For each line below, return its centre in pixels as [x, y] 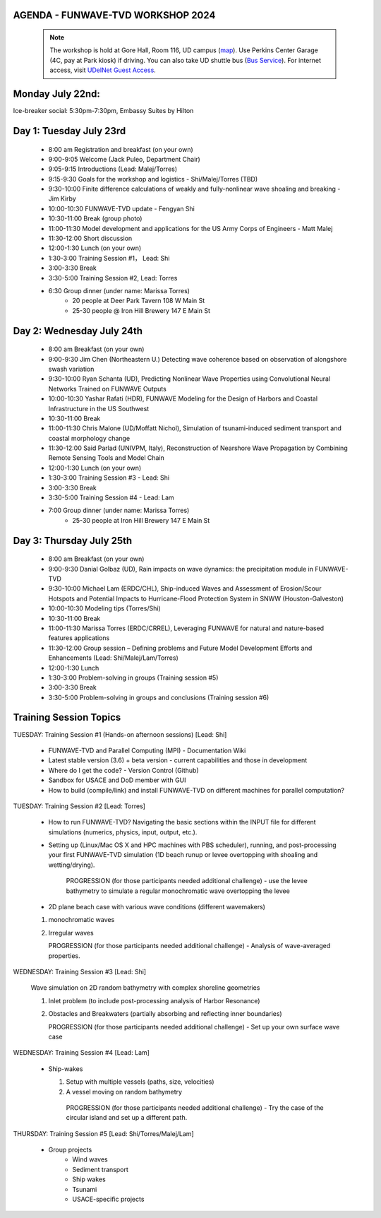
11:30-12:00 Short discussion [90, 238]
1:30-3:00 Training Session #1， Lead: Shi [109, 258]
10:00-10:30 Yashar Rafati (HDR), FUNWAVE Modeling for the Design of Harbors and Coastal [183, 398]
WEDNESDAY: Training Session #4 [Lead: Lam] [81, 1053]
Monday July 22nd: [56, 94]
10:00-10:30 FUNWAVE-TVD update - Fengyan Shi [122, 208]
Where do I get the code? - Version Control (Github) [123, 770]
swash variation [71, 369]
